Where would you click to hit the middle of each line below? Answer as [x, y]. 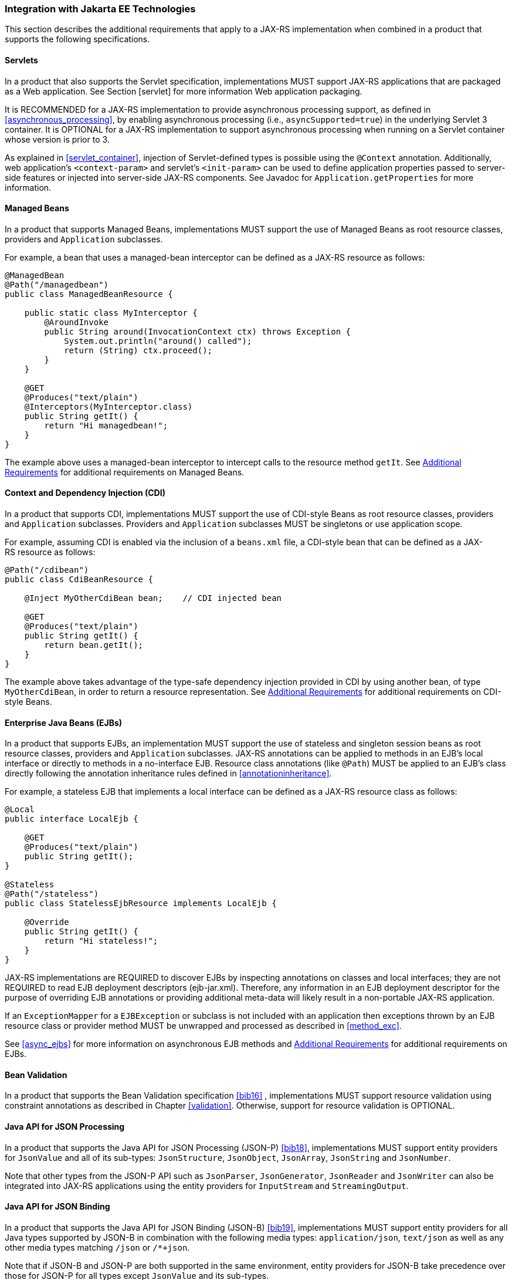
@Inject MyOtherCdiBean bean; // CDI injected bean [153, 598]
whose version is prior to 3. [57, 139]
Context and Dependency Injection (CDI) [85, 493]
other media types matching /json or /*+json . [97, 1247]
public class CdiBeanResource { [79, 580]
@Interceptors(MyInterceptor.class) [108, 406]
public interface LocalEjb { [72, 819]
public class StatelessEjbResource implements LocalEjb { [141, 904]
